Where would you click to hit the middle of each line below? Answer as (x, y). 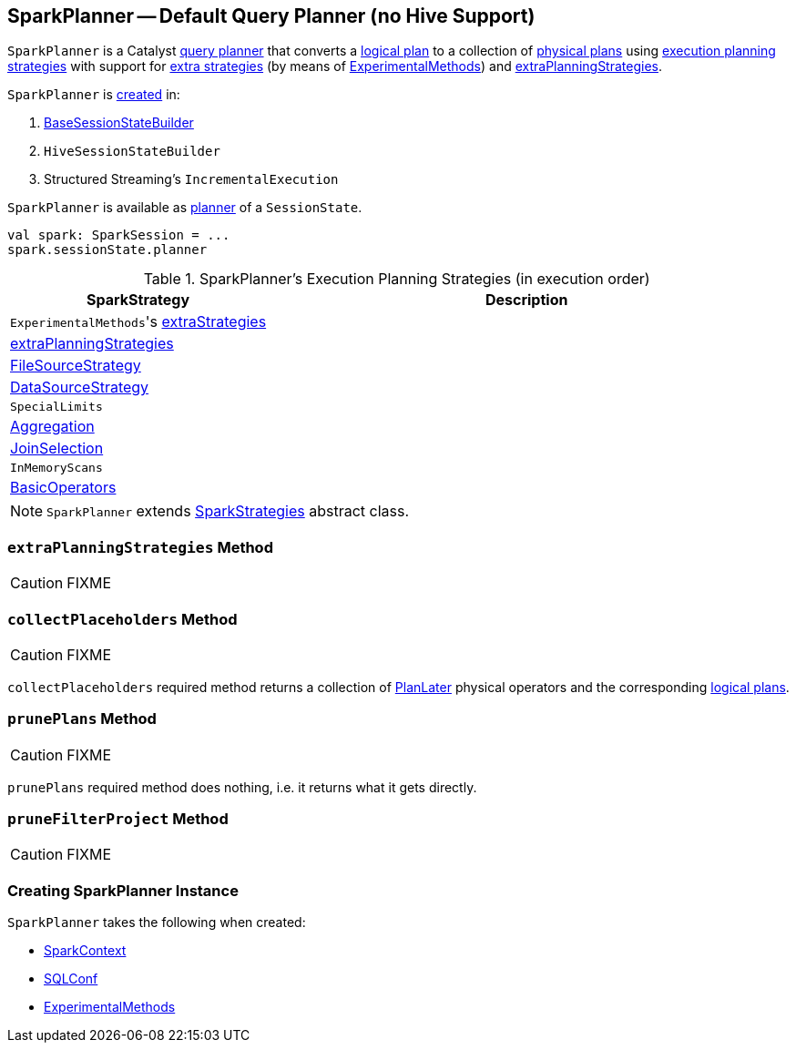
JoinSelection (57, 449)
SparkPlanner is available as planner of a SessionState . (185, 208)
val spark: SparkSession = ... (119, 235)
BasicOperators (63, 488)
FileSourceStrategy (76, 366)
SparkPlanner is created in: (94, 95)
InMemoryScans (56, 468)
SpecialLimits (56, 407)
